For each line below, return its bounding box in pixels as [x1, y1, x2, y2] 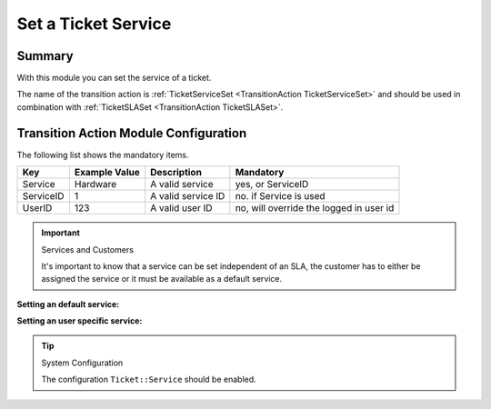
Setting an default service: [16, 298, 120, 309]
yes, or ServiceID [235, 178, 309, 191]
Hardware [74, 178, 117, 191]
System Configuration [41, 357, 124, 368]
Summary [16, 48, 74, 64]
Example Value [74, 166, 140, 179]
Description [150, 166, 202, 179]
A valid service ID [150, 190, 225, 203]
